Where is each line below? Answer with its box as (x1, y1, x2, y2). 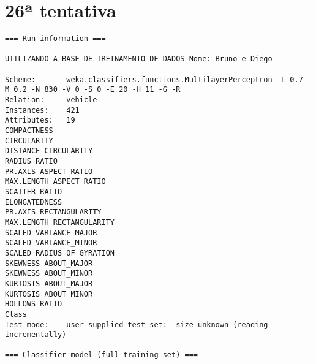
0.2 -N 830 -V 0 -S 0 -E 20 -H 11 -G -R (13, 85, 181, 94)
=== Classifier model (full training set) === (5, 351, 198, 360)
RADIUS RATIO (5, 157, 58, 165)
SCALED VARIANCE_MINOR (5, 238, 97, 248)
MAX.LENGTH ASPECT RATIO (5, 177, 106, 186)
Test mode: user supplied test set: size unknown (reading (5, 320, 268, 329)
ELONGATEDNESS (5, 197, 62, 207)
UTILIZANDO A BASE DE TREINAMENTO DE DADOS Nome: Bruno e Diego (5, 55, 273, 64)
